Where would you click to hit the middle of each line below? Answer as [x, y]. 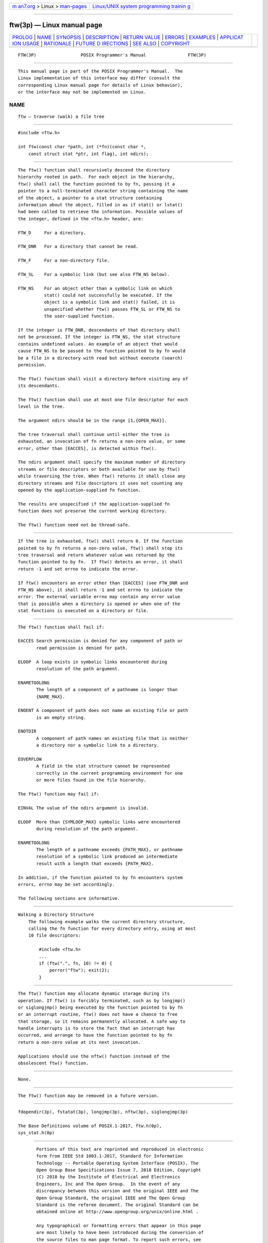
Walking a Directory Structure [56, 915]
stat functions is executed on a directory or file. [83, 611]
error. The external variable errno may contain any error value [99, 597]
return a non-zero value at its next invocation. [80, 1042]
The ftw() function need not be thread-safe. [74, 525]
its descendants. [39, 386]
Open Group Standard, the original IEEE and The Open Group [111, 1198]
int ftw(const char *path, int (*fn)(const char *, [82, 147]
